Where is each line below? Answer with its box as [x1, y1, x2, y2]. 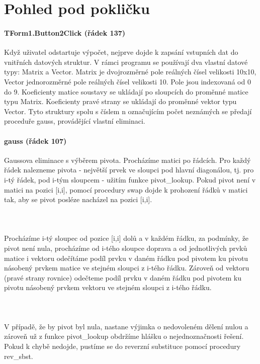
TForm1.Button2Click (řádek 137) [4, 27, 126, 38]
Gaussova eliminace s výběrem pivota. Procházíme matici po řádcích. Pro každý [4, 154, 251, 165]
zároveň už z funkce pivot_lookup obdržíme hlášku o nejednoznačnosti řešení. [4, 331, 244, 341]
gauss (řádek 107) [4, 135, 67, 146]
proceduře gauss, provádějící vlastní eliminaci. [4, 116, 145, 126]
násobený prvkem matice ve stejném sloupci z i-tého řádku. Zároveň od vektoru [4, 262, 249, 273]
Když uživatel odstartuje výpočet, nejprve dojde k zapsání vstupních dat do [4, 47, 238, 57]
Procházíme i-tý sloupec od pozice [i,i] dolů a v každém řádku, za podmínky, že [4, 233, 249, 243]
